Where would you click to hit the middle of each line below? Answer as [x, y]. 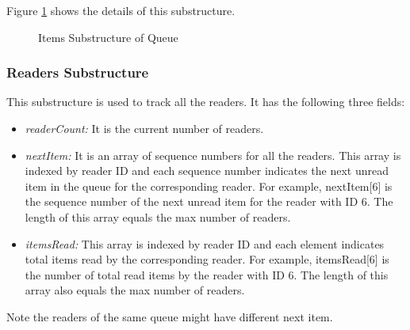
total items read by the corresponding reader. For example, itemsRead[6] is [207, 259]
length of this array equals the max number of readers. [158, 216]
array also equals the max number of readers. [135, 290]
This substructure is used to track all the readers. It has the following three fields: [206, 102]
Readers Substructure [78, 72]
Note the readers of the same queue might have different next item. [170, 316]
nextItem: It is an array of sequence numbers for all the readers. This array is [213, 155]
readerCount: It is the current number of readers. [144, 128]
